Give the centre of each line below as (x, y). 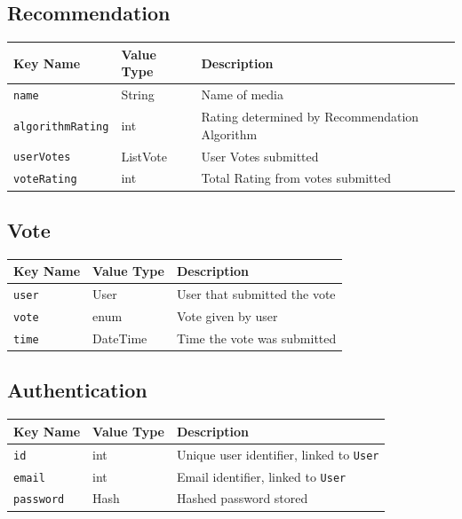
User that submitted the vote (256, 294)
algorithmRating (61, 126)
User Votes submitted (260, 156)
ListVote (144, 156)
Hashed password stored (242, 498)
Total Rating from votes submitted (296, 178)
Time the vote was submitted (256, 338)
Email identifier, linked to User (261, 476)
